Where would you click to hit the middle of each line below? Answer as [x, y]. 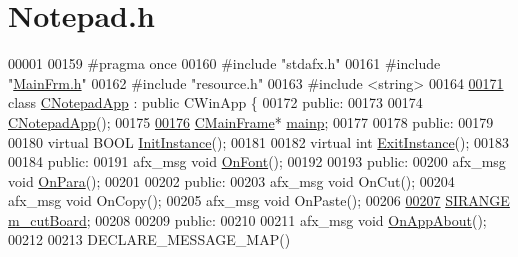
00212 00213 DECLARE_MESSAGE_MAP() [149, 239]
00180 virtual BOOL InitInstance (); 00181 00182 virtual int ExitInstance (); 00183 [259, 141]
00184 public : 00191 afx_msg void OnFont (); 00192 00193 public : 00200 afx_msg [257, 161]
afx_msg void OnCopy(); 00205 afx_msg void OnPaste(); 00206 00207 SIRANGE [259, 200]
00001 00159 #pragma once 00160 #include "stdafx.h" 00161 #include [224, 63]
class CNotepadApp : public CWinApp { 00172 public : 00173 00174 [215, 102]
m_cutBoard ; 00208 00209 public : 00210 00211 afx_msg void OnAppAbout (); [247, 219]
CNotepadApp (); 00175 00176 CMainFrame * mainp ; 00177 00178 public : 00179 [251, 121]
